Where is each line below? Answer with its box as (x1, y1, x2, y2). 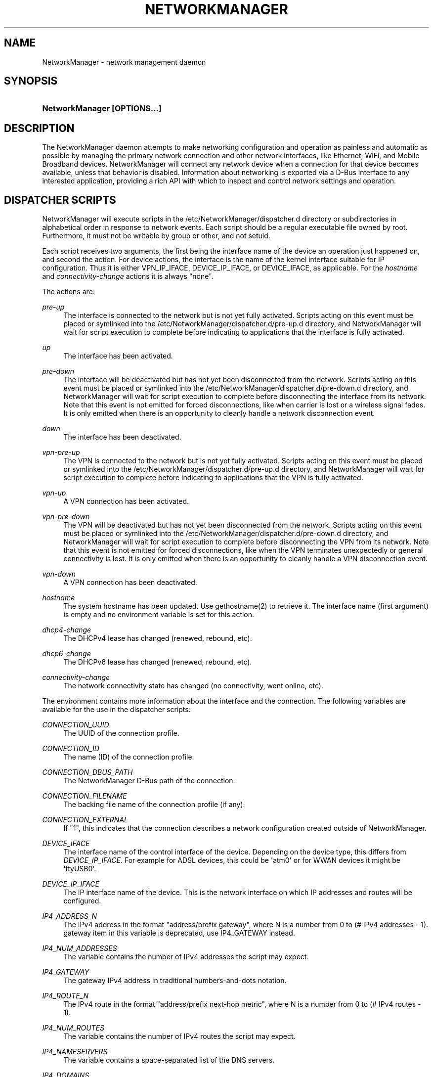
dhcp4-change (42, 626, 91, 634)
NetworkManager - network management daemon (42, 57, 206, 66)
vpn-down (42, 570, 76, 579)
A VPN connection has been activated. (63, 497, 189, 506)
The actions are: (42, 287, 95, 296)
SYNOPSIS (4, 75, 58, 88)
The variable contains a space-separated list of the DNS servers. (63, 1056, 275, 1065)
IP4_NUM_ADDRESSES (42, 944, 117, 953)
